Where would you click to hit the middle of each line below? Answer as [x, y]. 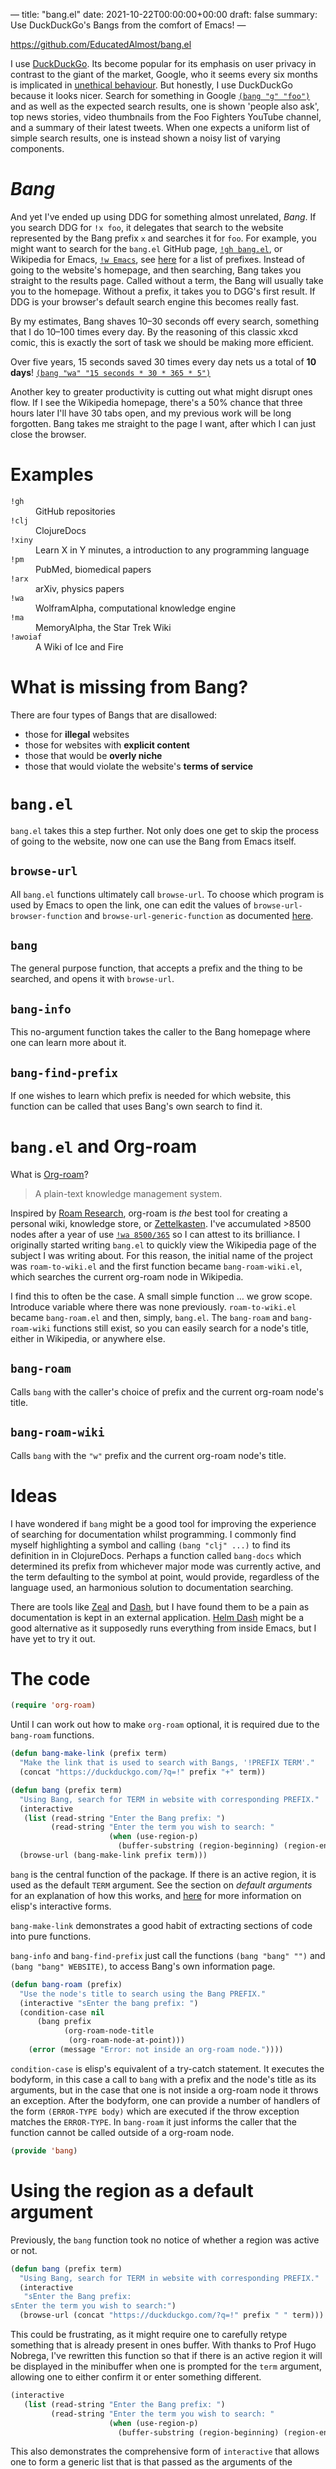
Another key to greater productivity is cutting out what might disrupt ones [161, 391]
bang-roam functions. [52, 1735]
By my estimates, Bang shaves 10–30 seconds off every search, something [164, 321]
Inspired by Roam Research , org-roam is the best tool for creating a [149, 1213]
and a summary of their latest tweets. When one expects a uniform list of [160, 127]
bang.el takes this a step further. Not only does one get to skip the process [165, 830]
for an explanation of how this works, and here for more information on [156, 1895]
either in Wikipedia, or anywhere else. [88, 1338]
